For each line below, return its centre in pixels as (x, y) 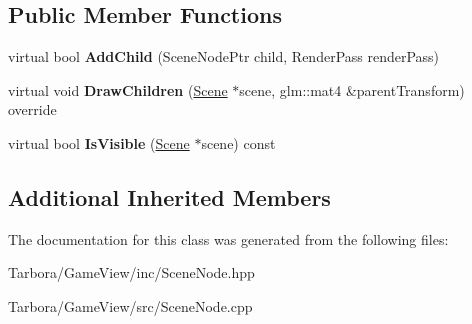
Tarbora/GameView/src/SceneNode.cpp (130, 305)
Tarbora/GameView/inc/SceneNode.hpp (131, 272)
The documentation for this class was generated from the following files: (228, 238)
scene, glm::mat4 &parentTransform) (352, 89)
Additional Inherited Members (169, 196)
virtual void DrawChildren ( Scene (118, 89)
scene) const (238, 142)
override (32, 109)
